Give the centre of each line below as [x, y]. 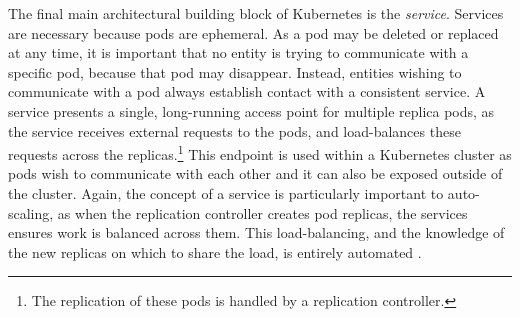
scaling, [31, 212]
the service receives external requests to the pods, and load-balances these [234, 130]
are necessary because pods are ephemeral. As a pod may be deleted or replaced [253, 32]
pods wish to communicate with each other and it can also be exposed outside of [255, 173]
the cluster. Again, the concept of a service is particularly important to [226, 193]
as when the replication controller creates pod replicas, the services [262, 212]
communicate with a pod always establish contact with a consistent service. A [247, 91]
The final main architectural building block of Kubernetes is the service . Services [256, 13]
